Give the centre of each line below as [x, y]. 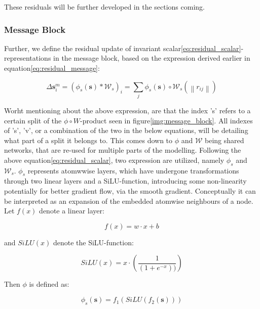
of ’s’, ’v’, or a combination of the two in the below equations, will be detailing [126, 130]
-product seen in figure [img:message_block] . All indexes [166, 120]
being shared [225, 140]
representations [28, 58]
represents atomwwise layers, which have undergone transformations [133, 170]
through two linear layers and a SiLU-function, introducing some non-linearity [125, 181]
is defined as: [49, 284]
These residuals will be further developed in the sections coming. [104, 7]
